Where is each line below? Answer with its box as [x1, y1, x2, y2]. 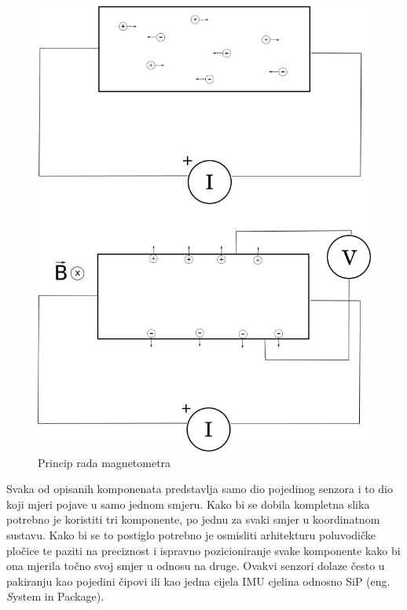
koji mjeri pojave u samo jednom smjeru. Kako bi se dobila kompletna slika [6, 495, 370, 512]
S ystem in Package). [6, 588, 104, 605]
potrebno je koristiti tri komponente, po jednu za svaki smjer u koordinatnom [6, 511, 380, 528]
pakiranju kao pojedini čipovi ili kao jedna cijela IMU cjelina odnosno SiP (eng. [6, 572, 390, 589]
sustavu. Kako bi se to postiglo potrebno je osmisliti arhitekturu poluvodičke [6, 527, 376, 543]
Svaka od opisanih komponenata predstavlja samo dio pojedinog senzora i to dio [6, 480, 393, 497]
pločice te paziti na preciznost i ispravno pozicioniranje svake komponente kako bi [6, 542, 401, 558]
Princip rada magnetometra [38, 454, 171, 470]
